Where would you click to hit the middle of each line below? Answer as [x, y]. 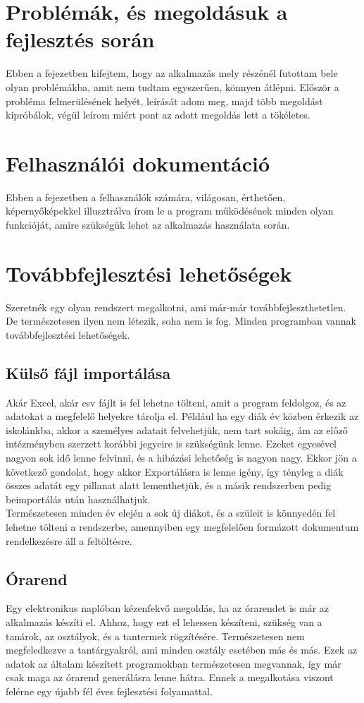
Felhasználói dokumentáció [138, 163]
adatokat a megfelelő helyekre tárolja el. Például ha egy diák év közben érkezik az [182, 416]
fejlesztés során [80, 39]
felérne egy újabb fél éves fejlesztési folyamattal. [109, 691]
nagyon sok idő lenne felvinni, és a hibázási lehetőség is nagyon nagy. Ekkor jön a [181, 458]
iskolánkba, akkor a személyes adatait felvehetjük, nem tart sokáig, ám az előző [177, 429]
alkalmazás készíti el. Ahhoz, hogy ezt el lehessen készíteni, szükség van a [164, 622]
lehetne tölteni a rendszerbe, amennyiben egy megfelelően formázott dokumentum [182, 527]
